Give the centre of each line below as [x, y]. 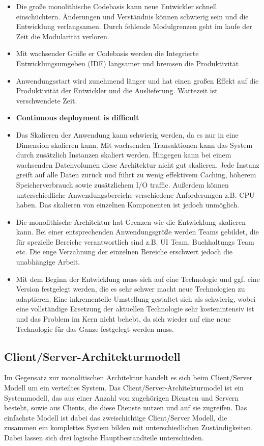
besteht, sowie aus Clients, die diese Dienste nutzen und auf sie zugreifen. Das [126, 408]
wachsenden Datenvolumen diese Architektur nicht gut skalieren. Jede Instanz [138, 164]
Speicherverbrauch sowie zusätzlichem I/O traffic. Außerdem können [122, 184]
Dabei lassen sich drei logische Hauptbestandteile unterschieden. [104, 437]
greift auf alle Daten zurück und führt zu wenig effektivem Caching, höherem [136, 175]
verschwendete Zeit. [47, 100]
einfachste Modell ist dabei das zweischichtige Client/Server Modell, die [116, 417]
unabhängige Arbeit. [48, 262]
